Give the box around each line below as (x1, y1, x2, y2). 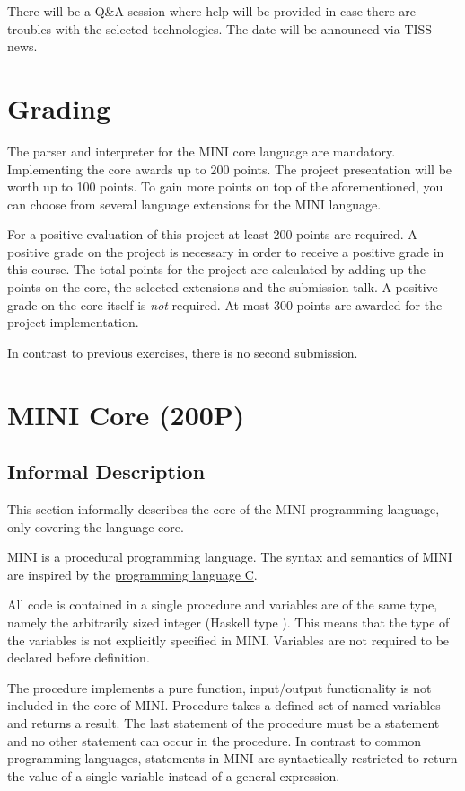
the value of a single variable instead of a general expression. (7, 766, 340, 785)
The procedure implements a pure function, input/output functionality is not (7, 678, 432, 697)
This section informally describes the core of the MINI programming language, (7, 500, 440, 519)
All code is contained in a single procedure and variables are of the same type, (7, 595, 438, 614)
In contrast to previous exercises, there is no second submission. (7, 342, 358, 361)
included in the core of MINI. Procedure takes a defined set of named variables (7, 696, 441, 715)
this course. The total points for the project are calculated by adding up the (7, 260, 426, 279)
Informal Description (7, 458, 206, 485)
